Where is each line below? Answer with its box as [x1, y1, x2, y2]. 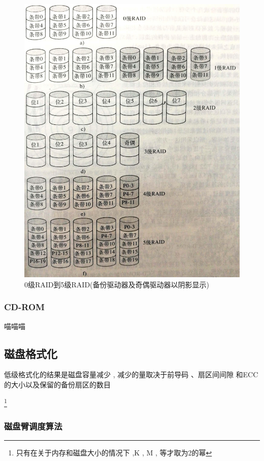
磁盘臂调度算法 [4, 419, 62, 432]
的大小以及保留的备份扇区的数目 [4, 379, 111, 389]
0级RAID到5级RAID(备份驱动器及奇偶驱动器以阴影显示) [24, 279, 209, 289]
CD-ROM [4, 301, 45, 313]
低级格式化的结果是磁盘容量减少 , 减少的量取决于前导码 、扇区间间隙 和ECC [4, 369, 258, 380]
